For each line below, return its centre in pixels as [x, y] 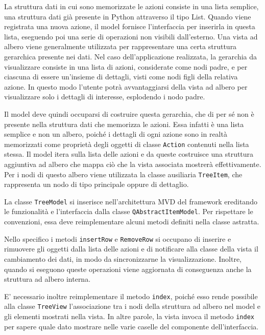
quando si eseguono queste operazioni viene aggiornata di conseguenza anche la [128, 269]
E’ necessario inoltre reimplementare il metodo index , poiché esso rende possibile [131, 296]
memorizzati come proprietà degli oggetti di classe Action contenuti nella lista [127, 144]
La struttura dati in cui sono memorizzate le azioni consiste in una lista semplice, [131, 6]
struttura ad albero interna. [47, 279]
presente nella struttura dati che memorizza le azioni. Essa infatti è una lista [124, 124]
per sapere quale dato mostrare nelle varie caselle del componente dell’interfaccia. [131, 326]
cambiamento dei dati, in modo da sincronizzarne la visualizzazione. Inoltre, [123, 258]
